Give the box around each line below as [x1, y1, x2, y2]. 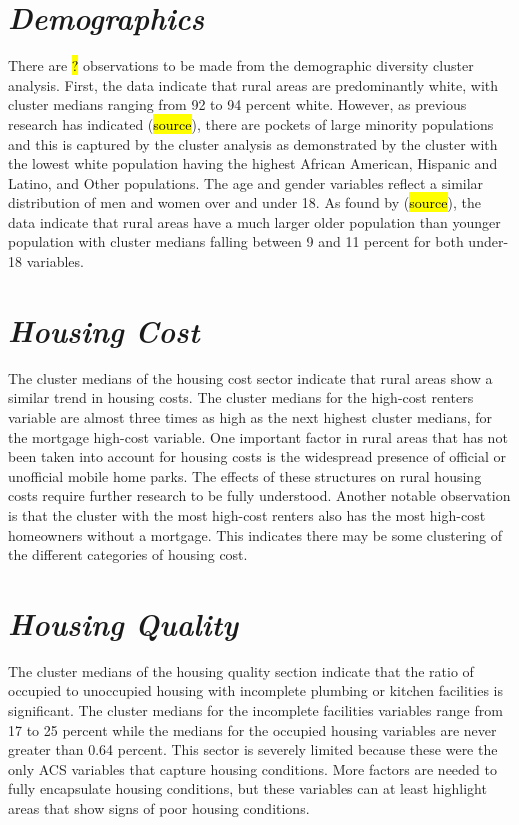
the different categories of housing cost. [8, 544, 248, 565]
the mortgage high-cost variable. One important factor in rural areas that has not [8, 426, 508, 447]
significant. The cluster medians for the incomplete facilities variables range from [8, 700, 503, 721]
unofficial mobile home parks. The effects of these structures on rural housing [8, 465, 482, 486]
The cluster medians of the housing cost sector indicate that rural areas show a [8, 367, 493, 388]
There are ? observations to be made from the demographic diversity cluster [8, 55, 474, 76]
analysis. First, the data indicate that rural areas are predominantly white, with [8, 74, 498, 95]
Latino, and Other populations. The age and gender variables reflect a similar [8, 172, 484, 193]
